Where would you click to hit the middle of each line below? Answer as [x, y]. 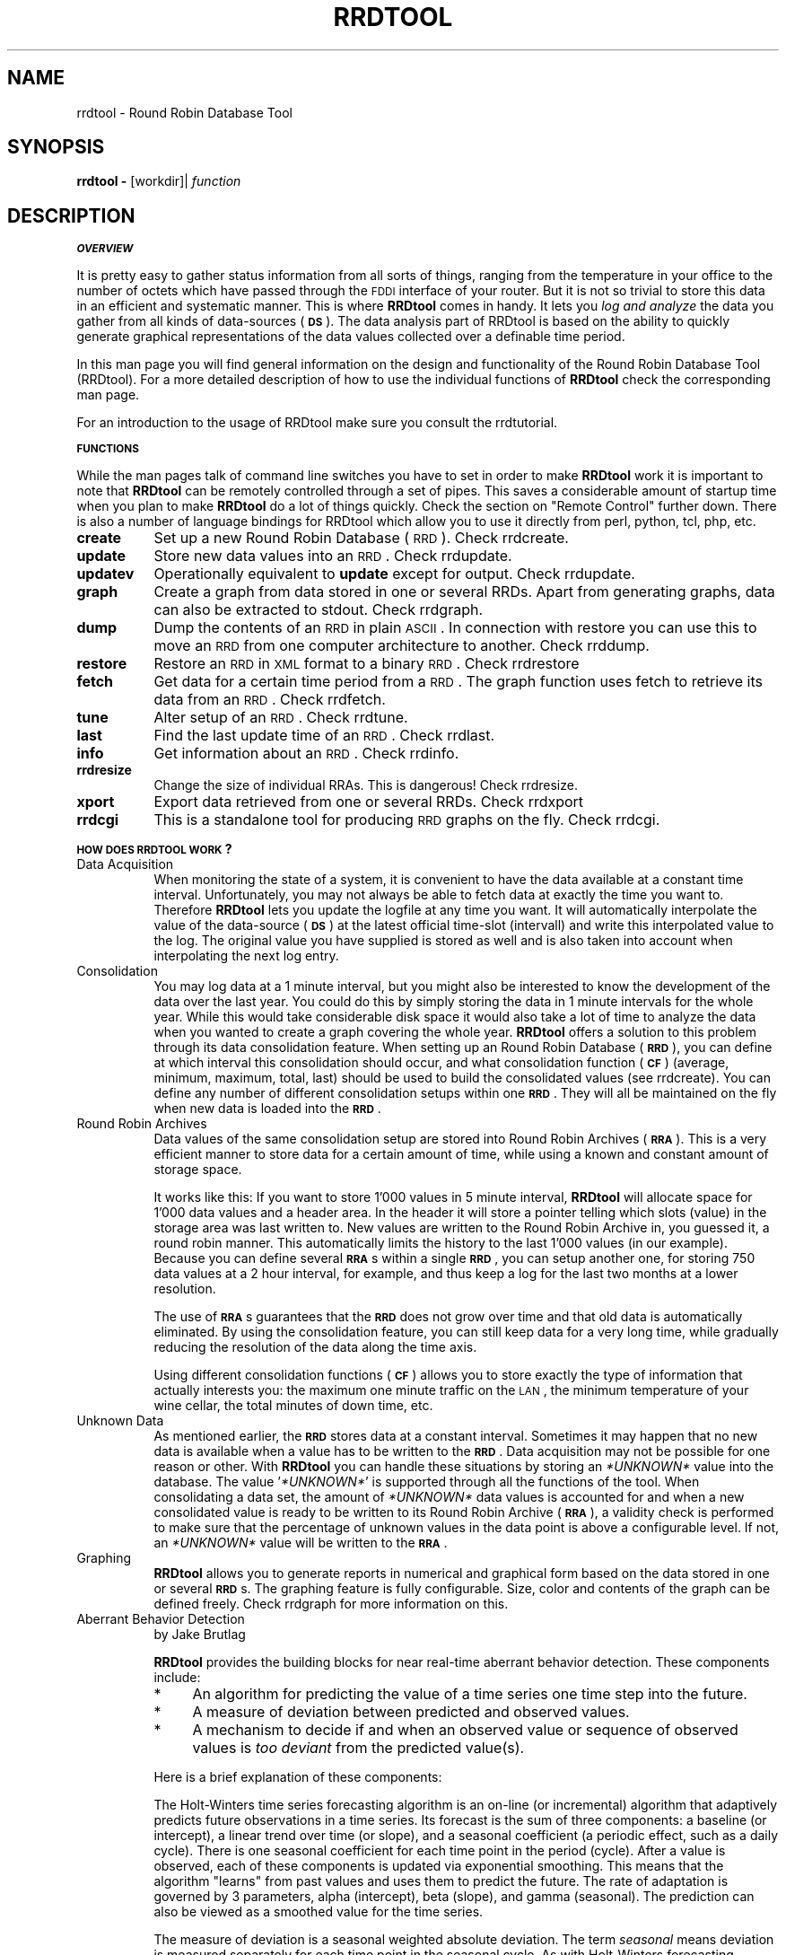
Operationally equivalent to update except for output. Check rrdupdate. [394, 574]
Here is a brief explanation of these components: [298, 1777]
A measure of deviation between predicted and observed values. [411, 1712]
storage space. [198, 1170]
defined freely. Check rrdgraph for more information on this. [331, 1604]
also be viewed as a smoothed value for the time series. [319, 1912]
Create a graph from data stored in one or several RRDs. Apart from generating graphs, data [464, 592]
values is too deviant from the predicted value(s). [358, 1748]
